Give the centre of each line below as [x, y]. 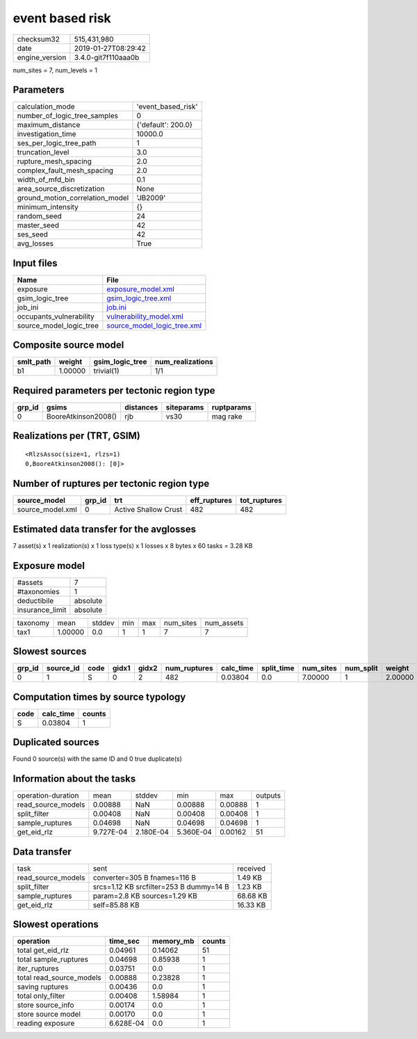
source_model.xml [47, 510]
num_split [361, 668]
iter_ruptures [38, 969]
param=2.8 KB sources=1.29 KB [145, 896]
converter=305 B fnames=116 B [144, 878]
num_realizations [184, 362]
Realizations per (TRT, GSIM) [76, 436]
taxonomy [33, 622]
